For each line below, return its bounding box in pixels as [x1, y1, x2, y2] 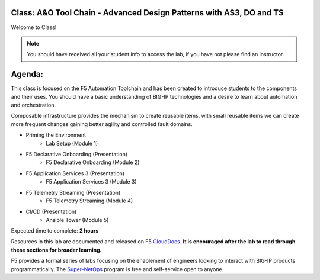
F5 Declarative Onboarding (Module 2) [46, 159, 140, 166]
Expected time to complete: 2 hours [11, 227, 99, 234]
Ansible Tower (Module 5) [46, 216, 109, 223]
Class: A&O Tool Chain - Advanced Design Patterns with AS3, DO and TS [11, 8, 284, 18]
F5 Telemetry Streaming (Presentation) [25, 189, 121, 196]
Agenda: [11, 69, 44, 79]
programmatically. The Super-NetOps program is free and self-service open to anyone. [11, 265, 224, 272]
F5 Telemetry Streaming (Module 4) [46, 197, 133, 204]
